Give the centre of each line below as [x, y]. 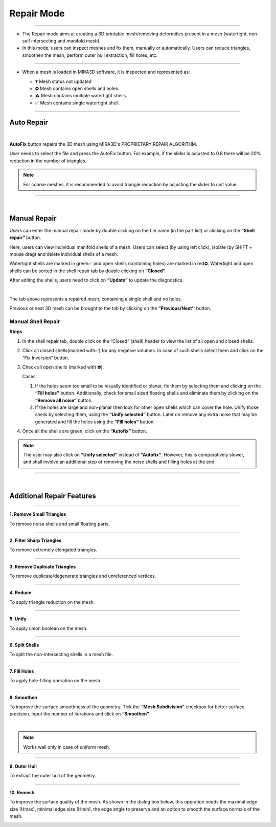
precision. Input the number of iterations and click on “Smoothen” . [80, 714]
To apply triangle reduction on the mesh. [52, 602]
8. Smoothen [24, 697]
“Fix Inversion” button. [46, 358]
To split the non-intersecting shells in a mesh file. [61, 655]
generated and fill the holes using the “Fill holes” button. [95, 422]
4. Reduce [20, 593]
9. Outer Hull [23, 766]
